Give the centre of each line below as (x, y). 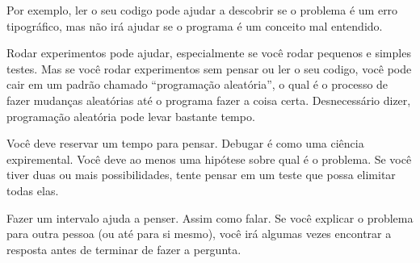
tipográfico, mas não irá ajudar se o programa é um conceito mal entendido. (195, 25)
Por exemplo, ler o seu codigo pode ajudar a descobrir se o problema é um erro (202, 10)
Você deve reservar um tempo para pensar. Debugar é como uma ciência (185, 143)
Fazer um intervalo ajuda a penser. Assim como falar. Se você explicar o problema (210, 217)
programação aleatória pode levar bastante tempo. (131, 116)
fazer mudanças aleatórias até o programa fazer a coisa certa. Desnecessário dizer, (209, 100)
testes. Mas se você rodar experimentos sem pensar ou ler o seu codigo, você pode (209, 68)
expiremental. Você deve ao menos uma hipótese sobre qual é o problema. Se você (209, 159)
